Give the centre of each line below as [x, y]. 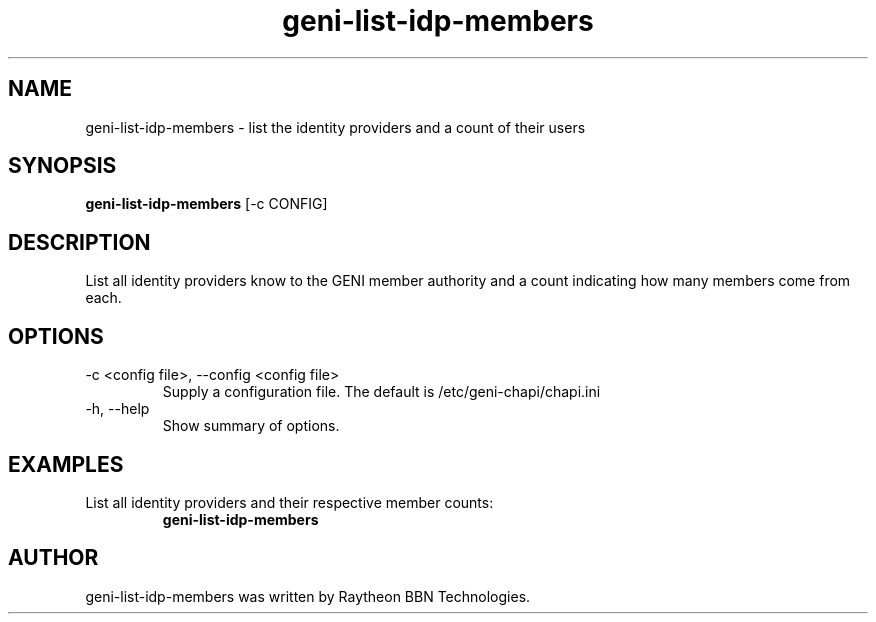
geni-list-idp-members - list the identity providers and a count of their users [335, 127]
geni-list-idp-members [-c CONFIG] [206, 204]
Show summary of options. [251, 426]
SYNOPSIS [62, 166]
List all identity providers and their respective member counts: [289, 502]
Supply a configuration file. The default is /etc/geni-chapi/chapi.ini [381, 392]
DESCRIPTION [79, 242]
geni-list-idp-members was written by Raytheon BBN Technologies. [308, 596]
